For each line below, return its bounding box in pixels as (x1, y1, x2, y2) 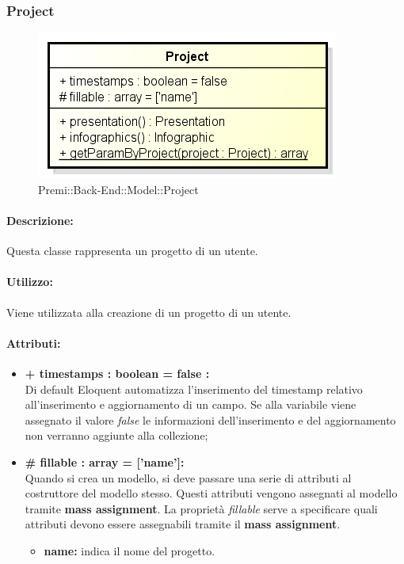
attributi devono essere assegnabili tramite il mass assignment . (25, 516, 341, 532)
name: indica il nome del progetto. (44, 542, 215, 558)
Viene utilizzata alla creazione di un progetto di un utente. (6, 303, 292, 320)
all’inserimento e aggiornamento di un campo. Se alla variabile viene (25, 396, 356, 413)
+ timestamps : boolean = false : (25, 364, 210, 381)
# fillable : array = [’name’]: (25, 453, 185, 470)
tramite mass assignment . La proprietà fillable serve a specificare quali (25, 500, 378, 516)
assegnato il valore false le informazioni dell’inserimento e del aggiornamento (25, 411, 396, 428)
